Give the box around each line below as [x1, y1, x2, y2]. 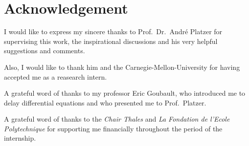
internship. [4, 133, 36, 143]
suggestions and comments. [4, 45, 85, 56]
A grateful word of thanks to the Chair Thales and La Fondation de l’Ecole [4, 114, 230, 124]
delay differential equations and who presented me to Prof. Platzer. [4, 97, 206, 107]
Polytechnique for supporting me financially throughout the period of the [4, 123, 223, 133]
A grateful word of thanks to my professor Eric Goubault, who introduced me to [4, 88, 246, 98]
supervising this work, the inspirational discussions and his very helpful [4, 36, 218, 46]
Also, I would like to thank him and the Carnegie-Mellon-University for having [4, 62, 240, 72]
